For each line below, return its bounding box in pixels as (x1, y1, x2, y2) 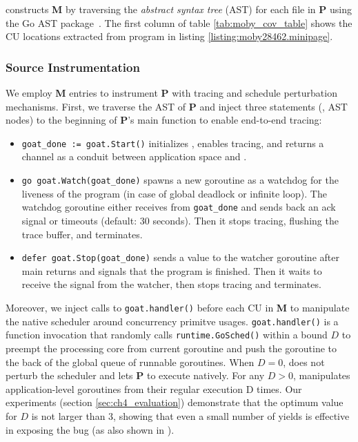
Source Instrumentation (6, 58, 140, 75)
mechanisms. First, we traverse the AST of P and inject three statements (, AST (6, 99, 348, 113)
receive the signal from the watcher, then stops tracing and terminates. (21, 277, 321, 291)
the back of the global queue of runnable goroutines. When (6, 354, 255, 369)
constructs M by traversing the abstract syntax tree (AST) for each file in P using (6, 2, 352, 16)
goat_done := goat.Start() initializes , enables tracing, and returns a (21, 135, 324, 150)
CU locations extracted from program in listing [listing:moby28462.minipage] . (6, 29, 333, 44)
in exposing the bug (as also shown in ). (6, 422, 175, 436)
